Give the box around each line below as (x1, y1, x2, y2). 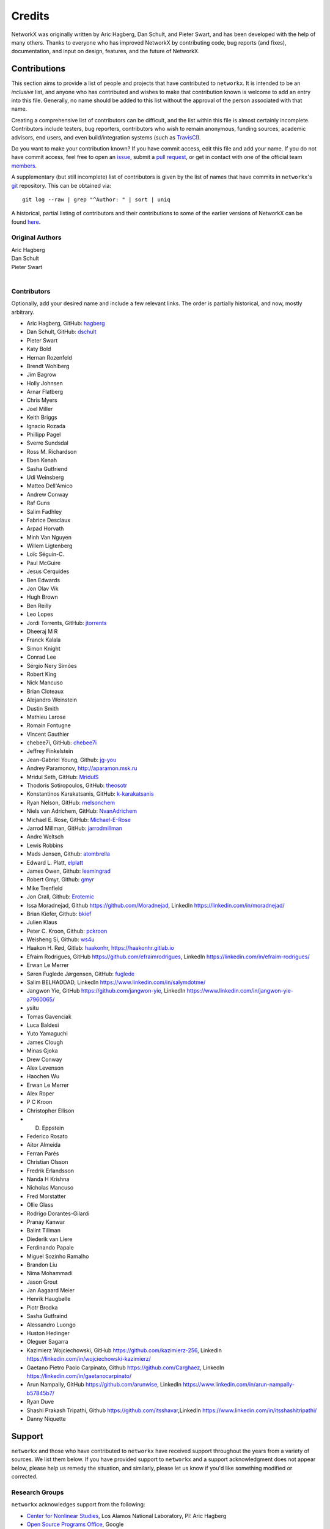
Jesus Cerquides (26, 568, 70, 575)
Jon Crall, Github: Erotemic (26, 893, 95, 900)
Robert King (26, 670, 57, 678)
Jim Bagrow (26, 371, 57, 379)
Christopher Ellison (26, 1107, 75, 1114)
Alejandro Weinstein (26, 696, 78, 703)
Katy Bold (26, 346, 51, 353)
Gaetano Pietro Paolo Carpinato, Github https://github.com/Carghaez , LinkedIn (26, 1364, 225, 1371)
